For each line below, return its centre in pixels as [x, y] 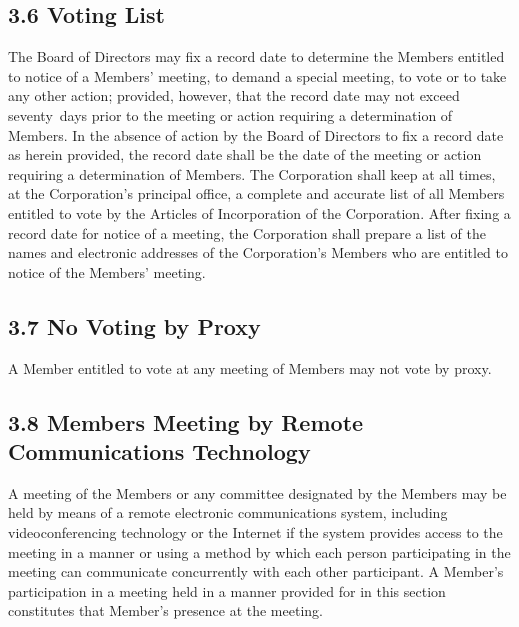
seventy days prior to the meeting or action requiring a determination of [230, 114]
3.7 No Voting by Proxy [134, 325]
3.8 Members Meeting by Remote [186, 421]
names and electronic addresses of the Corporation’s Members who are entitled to [258, 252]
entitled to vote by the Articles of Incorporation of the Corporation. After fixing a [259, 212]
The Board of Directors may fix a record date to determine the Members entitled [256, 56]
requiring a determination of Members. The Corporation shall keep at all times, [252, 173]
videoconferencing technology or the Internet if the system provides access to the [255, 531]
